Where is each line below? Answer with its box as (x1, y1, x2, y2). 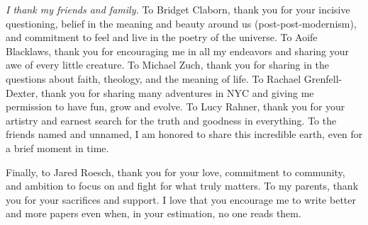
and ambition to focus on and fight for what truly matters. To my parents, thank (6, 178, 359, 193)
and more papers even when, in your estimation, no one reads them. (6, 206, 301, 221)
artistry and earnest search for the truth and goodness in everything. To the (6, 112, 337, 127)
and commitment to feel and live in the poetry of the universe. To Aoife (6, 30, 318, 45)
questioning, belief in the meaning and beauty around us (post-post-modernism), (6, 16, 357, 30)
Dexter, (6, 85, 38, 100)
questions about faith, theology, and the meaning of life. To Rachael (6, 71, 301, 86)
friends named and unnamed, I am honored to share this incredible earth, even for (6, 127, 363, 142)
